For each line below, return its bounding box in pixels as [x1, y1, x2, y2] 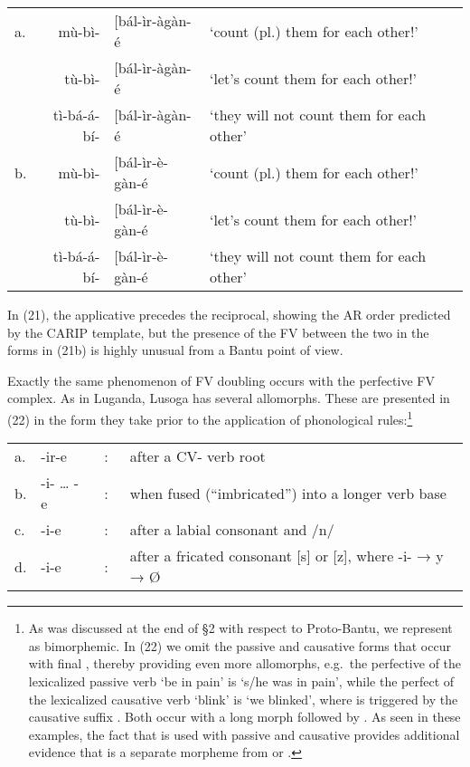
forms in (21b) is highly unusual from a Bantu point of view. [7, 340, 343, 360]
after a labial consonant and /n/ [129, 519, 334, 541]
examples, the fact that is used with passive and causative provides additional [28, 724, 460, 743]
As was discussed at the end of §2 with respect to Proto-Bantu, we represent [28, 618, 453, 638]
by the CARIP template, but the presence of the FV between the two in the [7, 322, 429, 341]
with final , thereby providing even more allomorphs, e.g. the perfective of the [28, 654, 462, 673]
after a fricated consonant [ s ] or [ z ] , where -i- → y [129, 545, 444, 567]
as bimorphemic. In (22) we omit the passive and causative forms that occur [28, 636, 451, 655]
